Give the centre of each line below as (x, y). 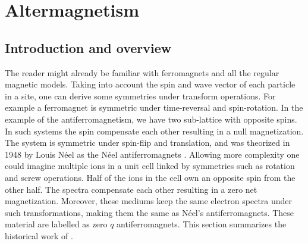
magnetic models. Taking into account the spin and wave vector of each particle (150, 84)
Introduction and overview (88, 47)
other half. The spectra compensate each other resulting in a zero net (131, 189)
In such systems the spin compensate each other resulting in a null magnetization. (154, 131)
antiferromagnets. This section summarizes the (202, 224)
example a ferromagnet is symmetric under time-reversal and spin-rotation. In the (154, 107)
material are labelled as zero (56, 224)
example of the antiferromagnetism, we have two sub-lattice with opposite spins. (151, 119)
